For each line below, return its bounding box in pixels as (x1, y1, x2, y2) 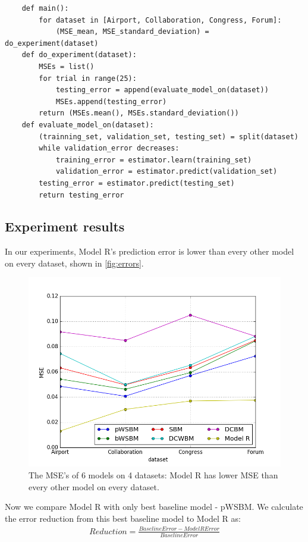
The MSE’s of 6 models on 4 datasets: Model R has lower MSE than (29, 469, 278, 481)
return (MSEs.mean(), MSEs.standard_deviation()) (39, 109, 239, 118)
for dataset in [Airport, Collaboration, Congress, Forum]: (39, 15, 282, 24)
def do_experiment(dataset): (21, 51, 137, 59)
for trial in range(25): (39, 74, 137, 83)
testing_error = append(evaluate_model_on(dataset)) (55, 86, 269, 95)
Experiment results (5, 217, 125, 236)
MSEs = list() (39, 62, 95, 71)
